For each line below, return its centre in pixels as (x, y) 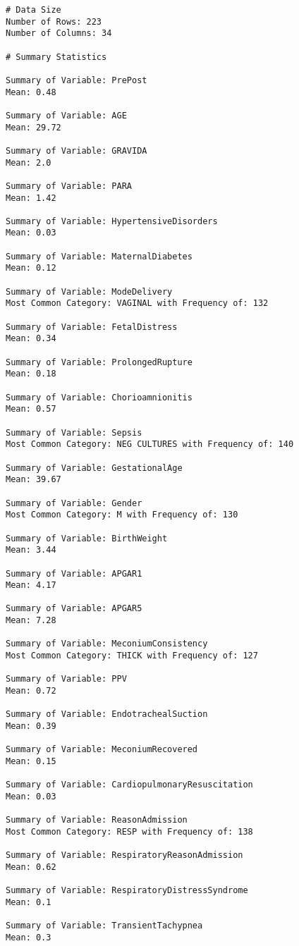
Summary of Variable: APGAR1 (74, 573)
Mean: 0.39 (31, 726)
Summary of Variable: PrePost (77, 80)
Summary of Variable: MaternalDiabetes (99, 256)
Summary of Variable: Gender (74, 503)
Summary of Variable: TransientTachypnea (104, 926)
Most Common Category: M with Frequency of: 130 (122, 515)
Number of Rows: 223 (54, 21)
